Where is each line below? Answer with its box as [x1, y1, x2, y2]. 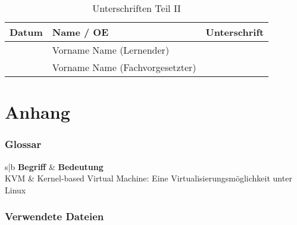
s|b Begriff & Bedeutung [5, 160, 104, 172]
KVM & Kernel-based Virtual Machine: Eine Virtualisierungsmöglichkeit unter [5, 172, 292, 184]
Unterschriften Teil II [92, 1, 181, 15]
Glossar [5, 137, 42, 152]
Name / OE [52, 25, 109, 39]
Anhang [5, 100, 70, 124]
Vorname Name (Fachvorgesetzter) [52, 60, 196, 74]
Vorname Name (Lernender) [52, 43, 170, 57]
